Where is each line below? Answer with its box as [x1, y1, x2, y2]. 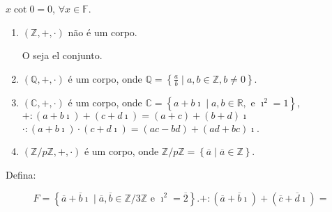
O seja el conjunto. [22, 48, 103, 63]
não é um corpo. [68, 24, 137, 39]
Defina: [6, 167, 36, 181]
